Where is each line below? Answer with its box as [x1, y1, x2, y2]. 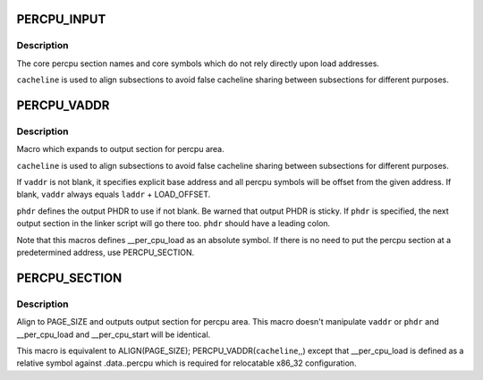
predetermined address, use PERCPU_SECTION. [16, 247, 195, 258]
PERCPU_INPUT [16, 12, 106, 27]
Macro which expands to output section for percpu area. [16, 144, 225, 155]
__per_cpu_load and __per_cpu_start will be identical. [16, 329, 211, 340]
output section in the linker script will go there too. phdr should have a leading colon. [16, 218, 331, 229]
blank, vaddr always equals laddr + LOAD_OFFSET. [16, 189, 211, 200]
